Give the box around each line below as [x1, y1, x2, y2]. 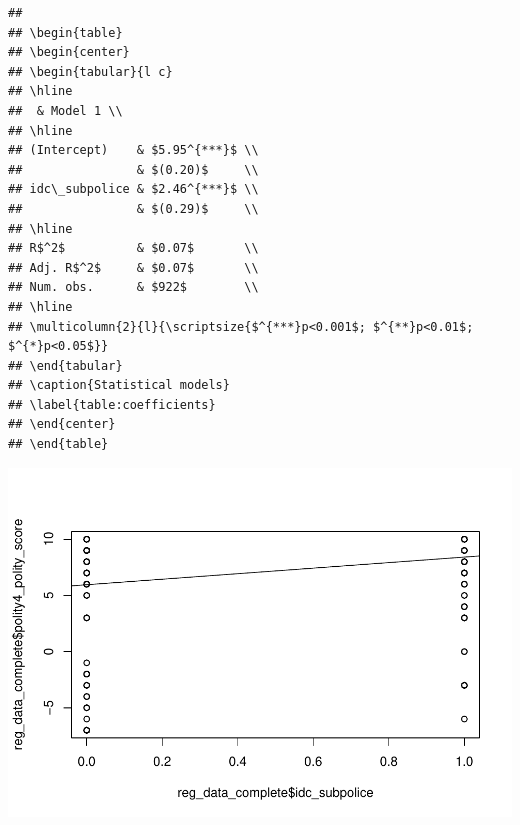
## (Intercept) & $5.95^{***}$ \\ [8, 143, 259, 158]
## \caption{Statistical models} [8, 378, 230, 393]
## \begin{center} [8, 45, 130, 60]
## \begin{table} [8, 25, 123, 40]
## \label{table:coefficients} [8, 397, 216, 412]
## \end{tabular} [8, 358, 123, 373]
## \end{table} [8, 437, 109, 452]
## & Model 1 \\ [8, 103, 123, 118]
